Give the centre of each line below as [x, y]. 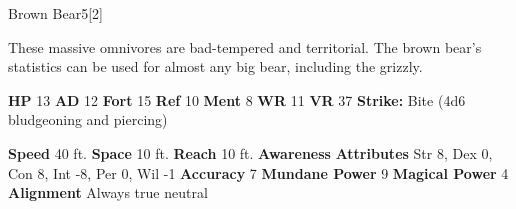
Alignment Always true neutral [108, 192]
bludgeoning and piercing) [88, 119]
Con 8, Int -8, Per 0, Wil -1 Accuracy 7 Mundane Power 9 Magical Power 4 [258, 172]
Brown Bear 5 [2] [55, 13]
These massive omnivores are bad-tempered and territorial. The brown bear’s [245, 46]
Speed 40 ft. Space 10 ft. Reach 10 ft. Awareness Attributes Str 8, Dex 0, [250, 152]
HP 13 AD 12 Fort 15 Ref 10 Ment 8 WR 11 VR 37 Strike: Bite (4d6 [237, 99]
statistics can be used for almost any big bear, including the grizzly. [215, 66]
